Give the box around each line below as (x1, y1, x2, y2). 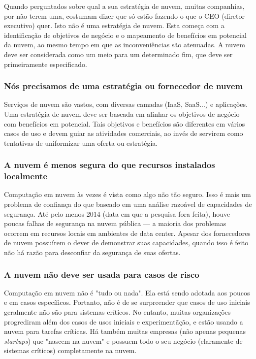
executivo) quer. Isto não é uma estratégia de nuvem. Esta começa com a (4, 20, 224, 31)
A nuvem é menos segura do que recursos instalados (4, 159, 215, 171)
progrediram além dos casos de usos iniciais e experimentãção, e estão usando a (4, 316, 243, 326)
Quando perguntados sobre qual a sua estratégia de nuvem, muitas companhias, (4, 1, 245, 11)
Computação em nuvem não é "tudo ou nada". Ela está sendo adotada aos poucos (4, 287, 250, 297)
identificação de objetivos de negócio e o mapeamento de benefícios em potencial (4, 30, 247, 40)
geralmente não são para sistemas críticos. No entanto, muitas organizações (4, 307, 231, 317)
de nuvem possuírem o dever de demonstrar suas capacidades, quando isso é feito (4, 237, 249, 248)
